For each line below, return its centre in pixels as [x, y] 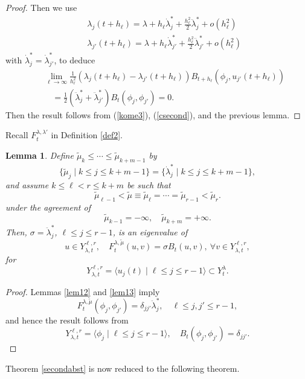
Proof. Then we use [41, 7]
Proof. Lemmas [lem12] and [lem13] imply [83, 291]
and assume [27, 185]
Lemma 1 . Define [40, 155]
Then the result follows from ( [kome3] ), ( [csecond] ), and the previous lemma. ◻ [153, 114]
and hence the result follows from [67, 320]
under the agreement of [48, 207]
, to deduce [75, 59]
